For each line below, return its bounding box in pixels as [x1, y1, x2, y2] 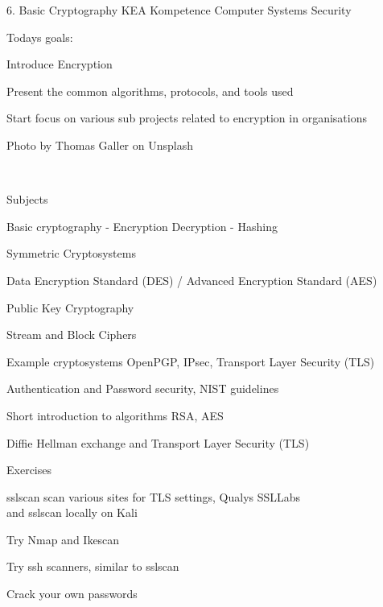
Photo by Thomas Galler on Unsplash [6, 136, 193, 153]
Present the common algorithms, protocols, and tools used [6, 82, 294, 99]
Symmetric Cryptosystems [6, 245, 136, 262]
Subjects [6, 191, 48, 208]
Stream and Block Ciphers [6, 326, 137, 343]
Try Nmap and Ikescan [6, 531, 120, 547]
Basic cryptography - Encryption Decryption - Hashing [6, 217, 278, 234]
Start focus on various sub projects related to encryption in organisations [6, 109, 367, 126]
